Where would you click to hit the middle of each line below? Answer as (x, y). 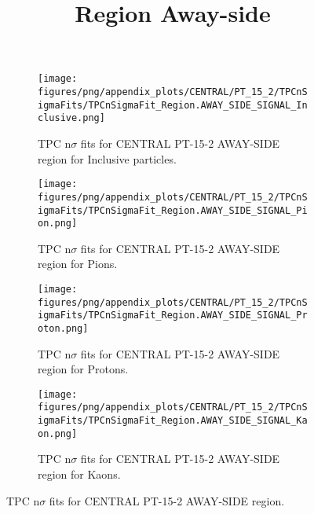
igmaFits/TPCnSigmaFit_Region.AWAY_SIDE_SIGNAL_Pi (173, 210)
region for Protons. (83, 369)
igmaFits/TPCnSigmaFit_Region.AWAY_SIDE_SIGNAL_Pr (173, 316)
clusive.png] (71, 118)
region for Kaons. (79, 474)
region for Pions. (78, 264)
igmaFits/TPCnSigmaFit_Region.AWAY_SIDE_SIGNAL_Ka (173, 421)
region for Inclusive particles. (107, 158)
